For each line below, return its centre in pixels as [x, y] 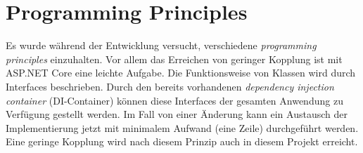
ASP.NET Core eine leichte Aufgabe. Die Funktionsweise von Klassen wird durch [181, 73]
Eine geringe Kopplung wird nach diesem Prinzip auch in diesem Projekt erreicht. [182, 141]
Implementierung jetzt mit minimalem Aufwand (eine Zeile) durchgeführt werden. [182, 127]
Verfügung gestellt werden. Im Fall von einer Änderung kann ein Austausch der [177, 114]
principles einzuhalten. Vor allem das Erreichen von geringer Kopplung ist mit [174, 59]
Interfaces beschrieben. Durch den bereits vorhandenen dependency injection [170, 86]
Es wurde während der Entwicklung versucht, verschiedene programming [161, 45]
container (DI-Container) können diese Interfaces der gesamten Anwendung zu [174, 100]
